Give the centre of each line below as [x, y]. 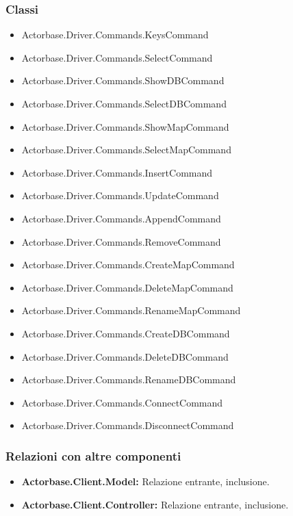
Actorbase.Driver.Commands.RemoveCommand [121, 241]
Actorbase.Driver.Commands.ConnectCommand [122, 402]
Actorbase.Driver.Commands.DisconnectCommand [128, 425]
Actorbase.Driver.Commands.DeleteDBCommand [125, 356]
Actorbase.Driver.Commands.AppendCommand [121, 218]
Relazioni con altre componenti [93, 455]
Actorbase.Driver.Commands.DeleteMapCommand [127, 287]
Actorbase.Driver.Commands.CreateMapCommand [128, 265]
